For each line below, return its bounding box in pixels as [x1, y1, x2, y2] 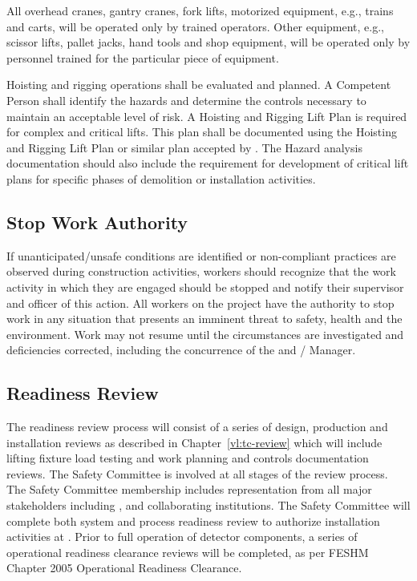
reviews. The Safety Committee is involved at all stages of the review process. [6, 465, 388, 482]
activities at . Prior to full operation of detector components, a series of [6, 528, 358, 545]
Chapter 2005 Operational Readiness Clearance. [6, 559, 242, 576]
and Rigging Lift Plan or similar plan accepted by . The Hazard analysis [6, 139, 362, 155]
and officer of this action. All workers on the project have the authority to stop [6, 294, 395, 311]
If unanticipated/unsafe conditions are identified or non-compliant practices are [6, 247, 396, 264]
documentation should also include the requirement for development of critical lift [6, 155, 409, 171]
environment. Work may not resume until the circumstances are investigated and [6, 325, 404, 342]
